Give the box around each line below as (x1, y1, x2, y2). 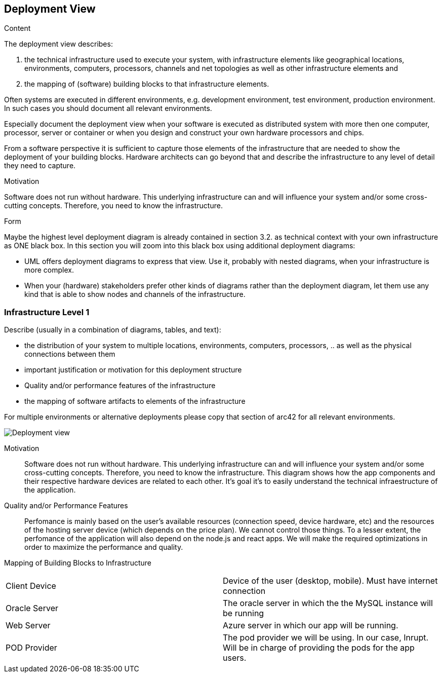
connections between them (24, 350, 115, 359)
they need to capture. (4, 161, 76, 170)
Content (4, 24, 31, 33)
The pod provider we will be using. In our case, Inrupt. (223, 632, 429, 643)
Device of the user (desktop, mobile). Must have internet (223, 576, 438, 586)
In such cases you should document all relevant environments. (4, 104, 212, 113)
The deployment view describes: (4, 40, 113, 49)
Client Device (6, 581, 56, 591)
